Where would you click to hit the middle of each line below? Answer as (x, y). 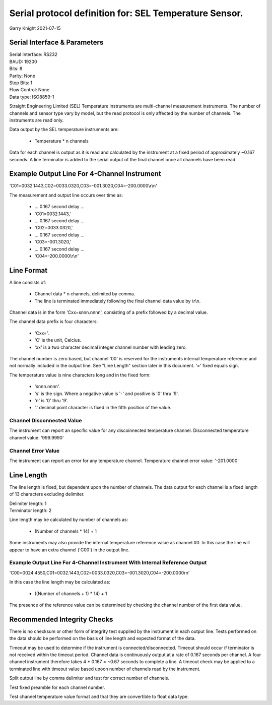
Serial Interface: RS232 (33, 54)
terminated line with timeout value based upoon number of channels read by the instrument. (105, 669)
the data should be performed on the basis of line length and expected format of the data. (103, 638)
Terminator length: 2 (30, 510)
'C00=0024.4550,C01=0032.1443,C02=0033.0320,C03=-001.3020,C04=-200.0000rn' (99, 572)
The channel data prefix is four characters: (54, 322)
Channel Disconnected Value (46, 421)
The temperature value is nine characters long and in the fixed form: (80, 375)
